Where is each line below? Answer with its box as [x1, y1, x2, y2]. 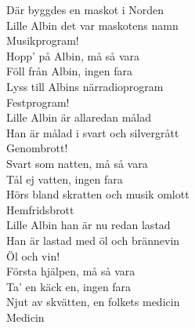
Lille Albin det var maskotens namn [6, 16, 179, 33]
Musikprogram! [6, 32, 79, 49]
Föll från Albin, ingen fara [6, 63, 133, 79]
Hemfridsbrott [6, 201, 74, 217]
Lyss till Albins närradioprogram [6, 78, 164, 94]
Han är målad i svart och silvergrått [6, 124, 179, 140]
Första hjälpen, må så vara [6, 263, 135, 279]
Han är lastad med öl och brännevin [6, 231, 180, 248]
